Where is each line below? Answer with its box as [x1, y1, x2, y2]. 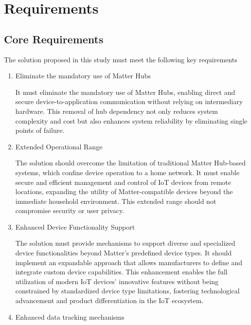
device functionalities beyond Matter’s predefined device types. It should [15, 248, 232, 258]
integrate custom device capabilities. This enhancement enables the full [15, 267, 228, 277]
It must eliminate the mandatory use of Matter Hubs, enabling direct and [15, 87, 235, 97]
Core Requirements [4, 31, 104, 46]
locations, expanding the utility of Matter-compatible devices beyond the [15, 186, 233, 197]
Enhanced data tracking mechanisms [15, 311, 125, 322]
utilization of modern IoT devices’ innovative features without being [15, 276, 218, 286]
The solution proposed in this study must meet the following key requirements [4, 54, 237, 64]
